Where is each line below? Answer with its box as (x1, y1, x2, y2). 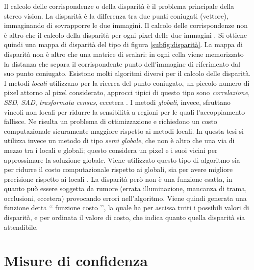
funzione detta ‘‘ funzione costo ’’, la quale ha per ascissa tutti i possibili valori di (4, 202, 249, 213)
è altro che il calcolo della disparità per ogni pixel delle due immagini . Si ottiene (4, 29, 247, 40)
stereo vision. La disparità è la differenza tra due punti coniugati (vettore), (4, 10, 229, 21)
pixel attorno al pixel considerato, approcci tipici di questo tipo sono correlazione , (4, 87, 250, 98)
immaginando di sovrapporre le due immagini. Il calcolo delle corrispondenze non (4, 20, 248, 30)
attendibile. (4, 221, 38, 232)
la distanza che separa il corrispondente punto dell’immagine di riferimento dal (4, 58, 240, 69)
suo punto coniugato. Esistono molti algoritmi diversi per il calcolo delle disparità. (4, 68, 251, 78)
